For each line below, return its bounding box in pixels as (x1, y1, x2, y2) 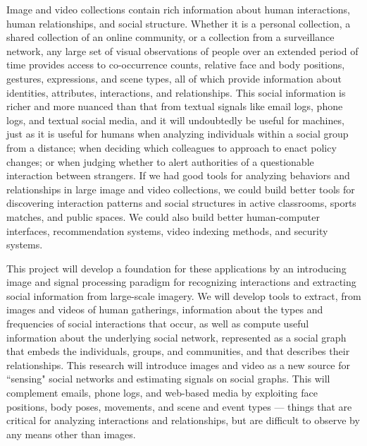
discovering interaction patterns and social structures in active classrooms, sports (6, 195, 356, 210)
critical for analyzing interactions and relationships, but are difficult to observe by (6, 413, 360, 428)
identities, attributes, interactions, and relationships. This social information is (6, 85, 346, 100)
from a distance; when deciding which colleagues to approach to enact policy (6, 140, 337, 155)
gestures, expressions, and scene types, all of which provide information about (6, 71, 342, 85)
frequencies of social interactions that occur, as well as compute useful (6, 316, 309, 331)
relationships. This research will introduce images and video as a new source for (6, 357, 351, 372)
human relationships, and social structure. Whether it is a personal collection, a (6, 16, 351, 30)
